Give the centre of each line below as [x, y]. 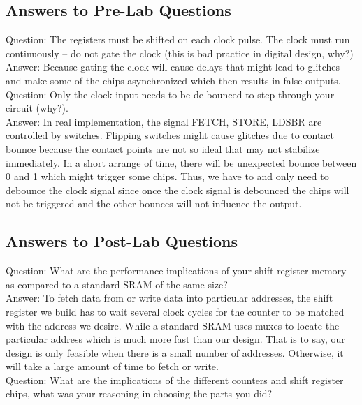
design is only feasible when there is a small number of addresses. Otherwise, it [175, 352]
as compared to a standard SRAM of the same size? [117, 284]
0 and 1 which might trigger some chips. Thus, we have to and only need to [167, 176]
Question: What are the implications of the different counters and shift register [175, 380]
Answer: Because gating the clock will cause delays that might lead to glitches [173, 67]
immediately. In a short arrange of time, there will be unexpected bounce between [181, 162]
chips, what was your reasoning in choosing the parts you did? [139, 393]
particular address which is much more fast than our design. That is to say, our [175, 339]
